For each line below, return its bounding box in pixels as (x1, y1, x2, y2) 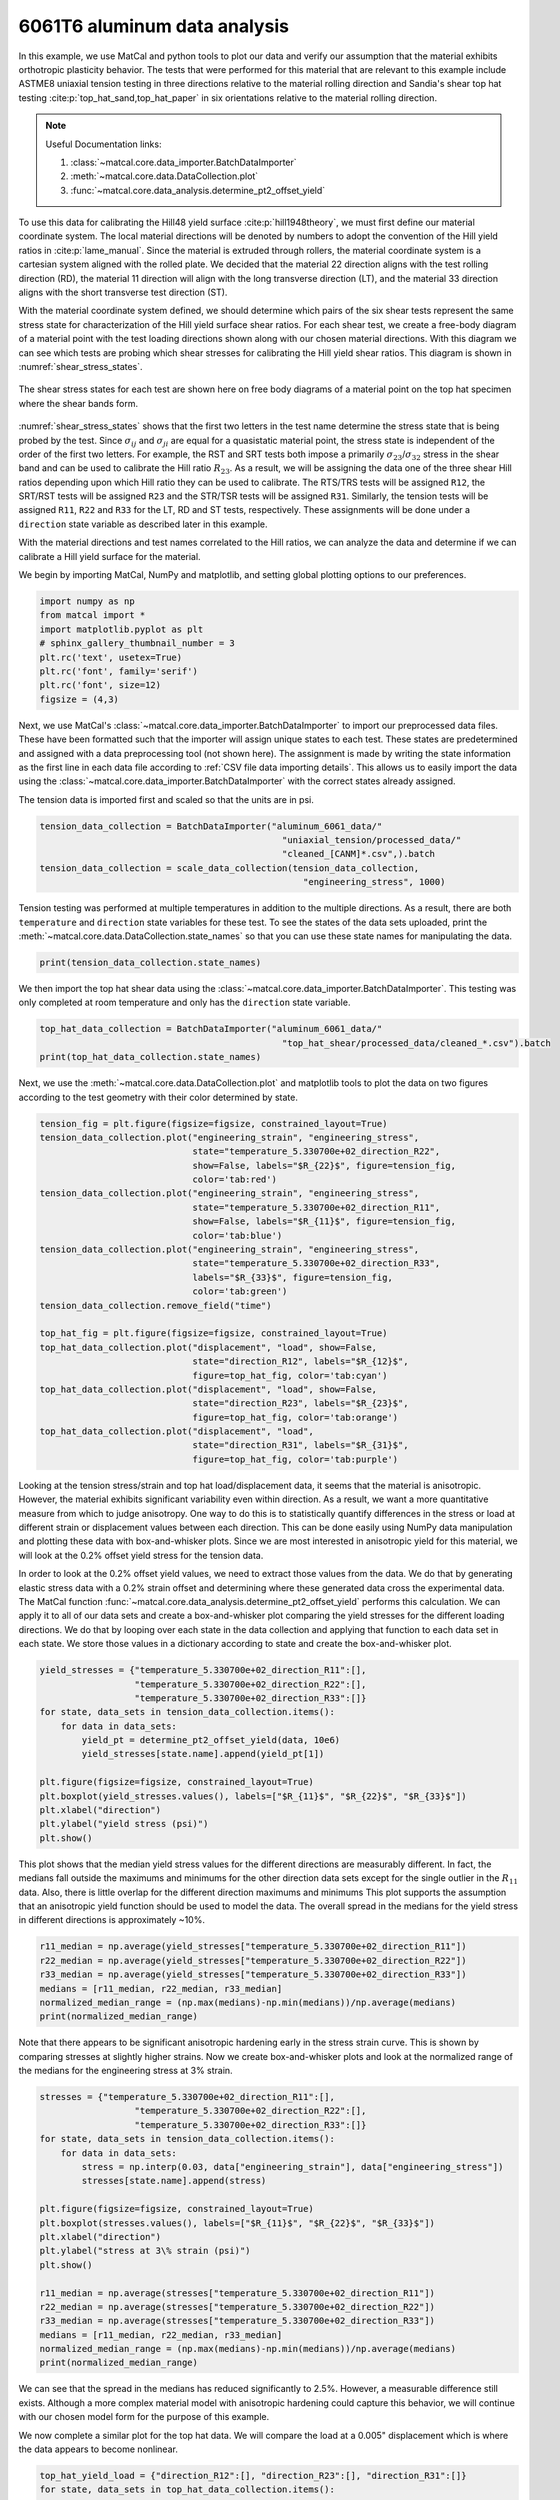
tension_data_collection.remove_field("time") (39, 1300, 272, 1311)
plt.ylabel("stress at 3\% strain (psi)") (39, 2245, 251, 2257)
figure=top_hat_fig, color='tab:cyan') (192, 1370, 388, 1381)
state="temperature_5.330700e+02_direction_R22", (192, 1146, 441, 1157)
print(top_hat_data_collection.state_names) (39, 1051, 262, 1063)
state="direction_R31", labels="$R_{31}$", (192, 1440, 409, 1451)
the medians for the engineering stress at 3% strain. (18, 2065, 234, 2077)
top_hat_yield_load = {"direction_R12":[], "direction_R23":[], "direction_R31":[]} (39, 2470, 467, 2482)
